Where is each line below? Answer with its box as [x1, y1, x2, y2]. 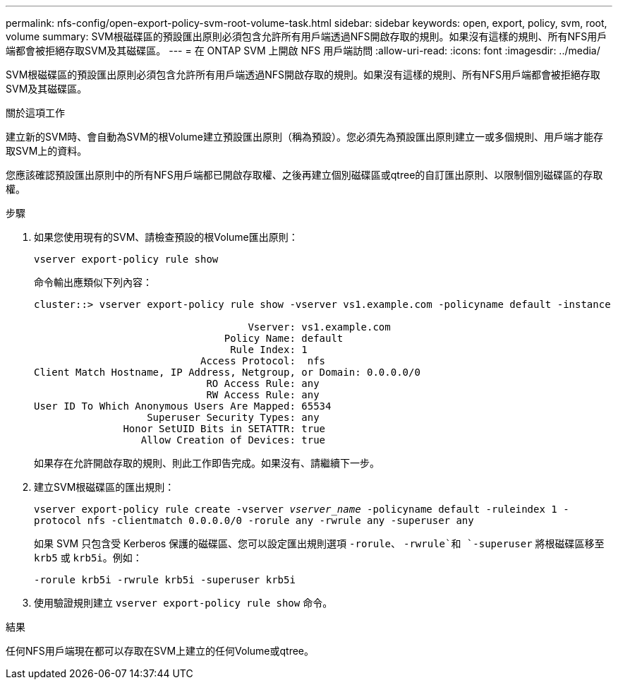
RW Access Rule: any [206, 389, 320, 400]
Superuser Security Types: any [147, 412, 320, 423]
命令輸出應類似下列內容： [34, 276, 152, 288]
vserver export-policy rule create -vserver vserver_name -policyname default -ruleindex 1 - [34, 504, 569, 515]
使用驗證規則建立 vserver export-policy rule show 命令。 [34, 597, 333, 609]
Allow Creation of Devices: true [140, 434, 326, 446]
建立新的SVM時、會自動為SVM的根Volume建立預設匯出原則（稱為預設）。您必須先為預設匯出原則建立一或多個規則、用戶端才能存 [6, 131, 604, 143]
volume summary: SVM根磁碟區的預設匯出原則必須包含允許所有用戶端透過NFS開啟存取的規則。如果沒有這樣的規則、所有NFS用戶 [6, 30, 607, 42]
